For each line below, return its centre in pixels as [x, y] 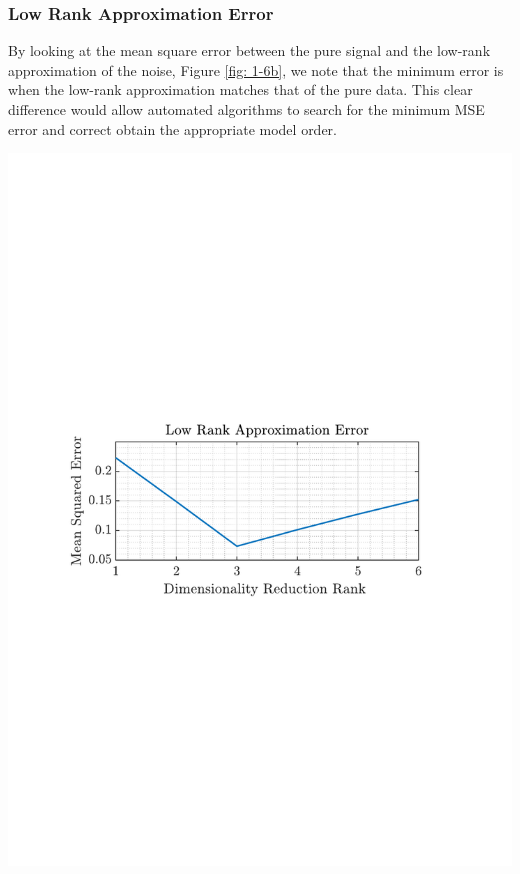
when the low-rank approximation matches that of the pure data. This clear [240, 89]
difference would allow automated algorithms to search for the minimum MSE [246, 109]
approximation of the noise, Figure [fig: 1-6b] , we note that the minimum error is [256, 69]
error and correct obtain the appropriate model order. [172, 128]
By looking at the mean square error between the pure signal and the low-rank [249, 50]
